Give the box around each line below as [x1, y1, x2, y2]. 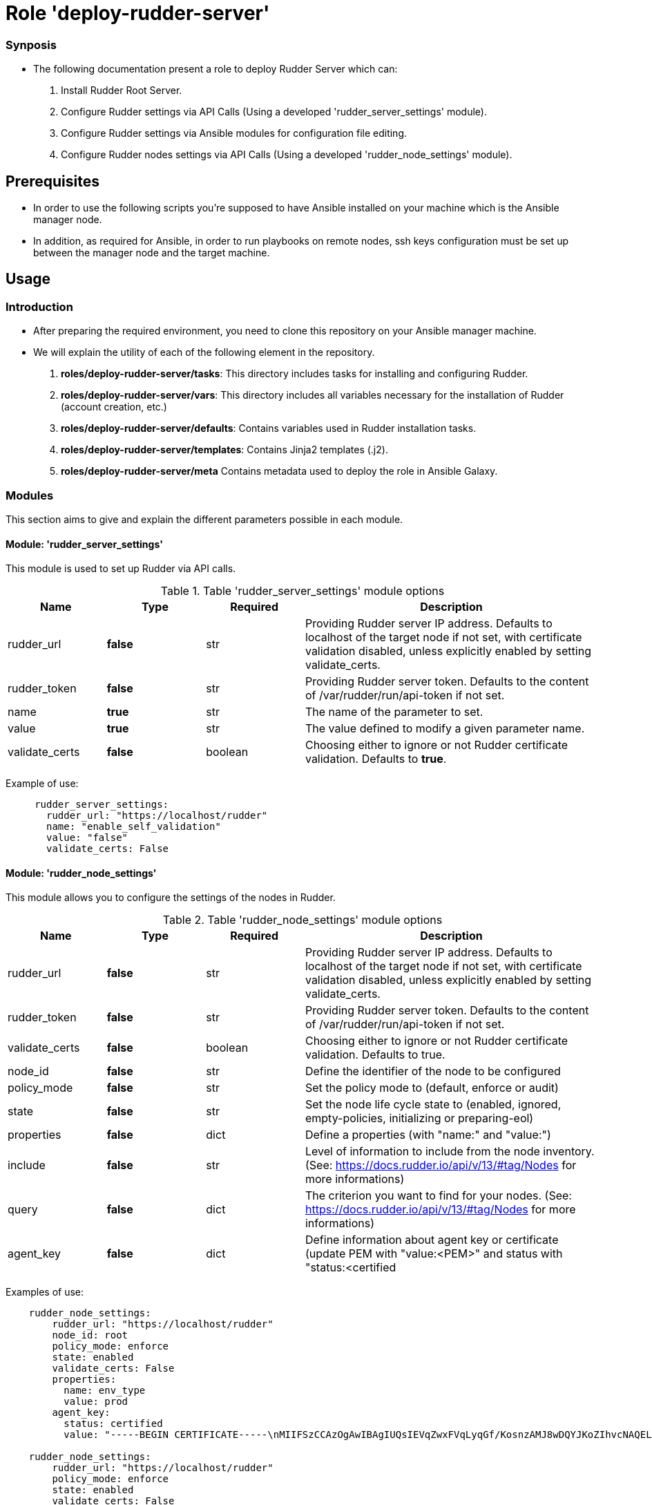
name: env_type [64, 1385, 146, 1397]
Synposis [6, 37, 57, 52]
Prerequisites [6, 172, 99, 190]
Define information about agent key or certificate [305, 1233, 559, 1247]
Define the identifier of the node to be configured [305, 1064, 561, 1079]
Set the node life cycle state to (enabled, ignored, [305, 1097, 562, 1112]
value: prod [64, 1396, 128, 1408]
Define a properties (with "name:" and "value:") [305, 1128, 551, 1142]
